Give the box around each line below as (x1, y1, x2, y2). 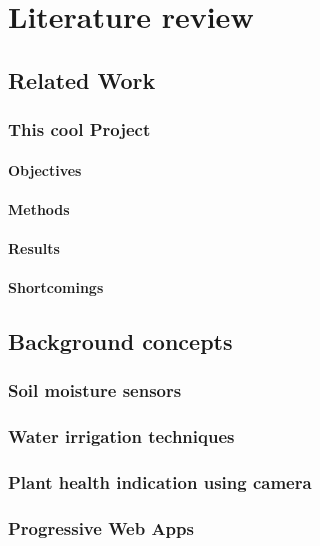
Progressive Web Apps (8, 515, 194, 540)
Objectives (8, 159, 82, 180)
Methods (8, 198, 70, 219)
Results (8, 237, 60, 258)
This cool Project (8, 117, 151, 142)
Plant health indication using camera (8, 470, 312, 495)
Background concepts (8, 326, 233, 357)
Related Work (8, 64, 156, 95)
